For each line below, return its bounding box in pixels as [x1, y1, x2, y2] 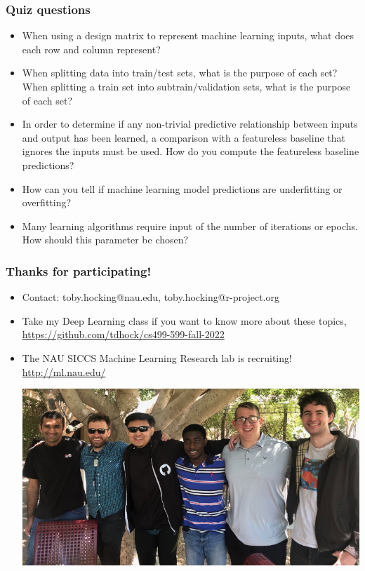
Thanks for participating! [6, 262, 152, 279]
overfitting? [22, 195, 72, 210]
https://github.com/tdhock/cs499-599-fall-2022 [22, 327, 225, 342]
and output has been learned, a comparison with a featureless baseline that [22, 130, 345, 145]
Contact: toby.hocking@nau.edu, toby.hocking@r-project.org [22, 290, 279, 304]
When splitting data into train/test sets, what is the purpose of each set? [22, 65, 338, 80]
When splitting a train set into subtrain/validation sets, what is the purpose [22, 79, 351, 93]
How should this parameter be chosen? [22, 232, 189, 247]
